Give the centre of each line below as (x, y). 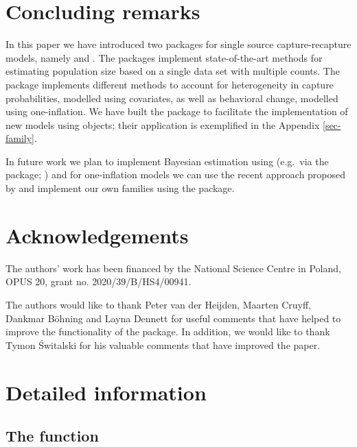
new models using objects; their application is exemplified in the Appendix (163, 124)
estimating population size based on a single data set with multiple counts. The (173, 71)
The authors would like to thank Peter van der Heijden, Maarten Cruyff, (158, 304)
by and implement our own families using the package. (120, 188)
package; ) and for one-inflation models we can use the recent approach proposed (176, 174)
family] (20, 138)
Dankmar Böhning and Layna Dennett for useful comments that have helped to (173, 318)
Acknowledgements (97, 235)
